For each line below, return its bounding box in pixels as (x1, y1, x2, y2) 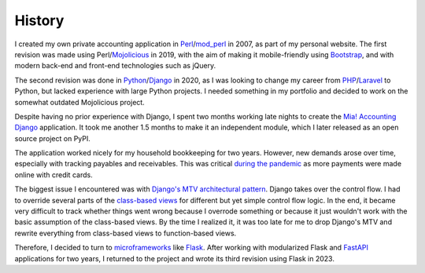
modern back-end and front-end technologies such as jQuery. (14, 61, 216, 71)
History (14, 12, 65, 29)
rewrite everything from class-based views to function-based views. (14, 228, 237, 238)
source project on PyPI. (14, 133, 91, 143)
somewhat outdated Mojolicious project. (14, 97, 145, 107)
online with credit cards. (14, 169, 94, 180)
